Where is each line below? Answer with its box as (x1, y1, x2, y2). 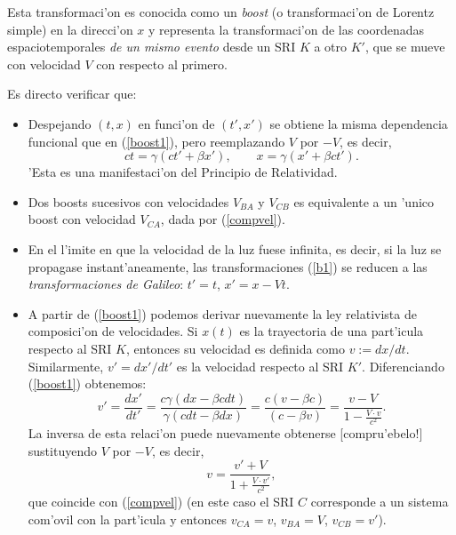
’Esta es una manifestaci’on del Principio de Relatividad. (28, 163, 338, 181)
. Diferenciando (362, 356, 444, 375)
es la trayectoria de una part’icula (239, 322, 424, 340)
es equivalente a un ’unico (293, 192, 435, 211)
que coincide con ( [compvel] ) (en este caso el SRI (28, 492, 294, 510)
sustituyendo (28, 441, 97, 459)
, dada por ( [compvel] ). (160, 210, 285, 228)
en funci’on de (138, 114, 215, 132)
